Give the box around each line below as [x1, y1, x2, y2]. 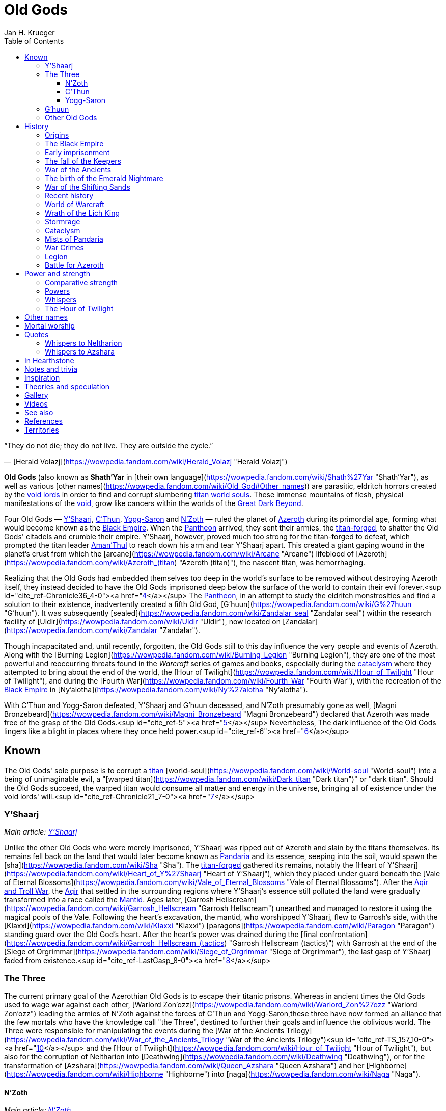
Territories [24, 425, 59, 434]
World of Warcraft [45, 199, 104, 209]
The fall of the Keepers [45, 156, 122, 165]
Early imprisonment [45, 147, 110, 157]
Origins [45, 130, 69, 139]
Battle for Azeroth [45, 260, 104, 269]
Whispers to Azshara [45, 347, 115, 356]
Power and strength [24, 269, 91, 278]
